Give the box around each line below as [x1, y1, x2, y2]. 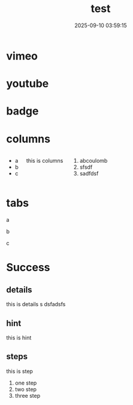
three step [14, 392, 41, 399]
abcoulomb [80, 157, 108, 165]
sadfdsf [80, 170, 99, 177]
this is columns [26, 157, 64, 165]
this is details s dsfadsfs [6, 301, 66, 308]
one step [14, 379, 37, 386]
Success [6, 261, 50, 274]
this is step [6, 367, 33, 375]
